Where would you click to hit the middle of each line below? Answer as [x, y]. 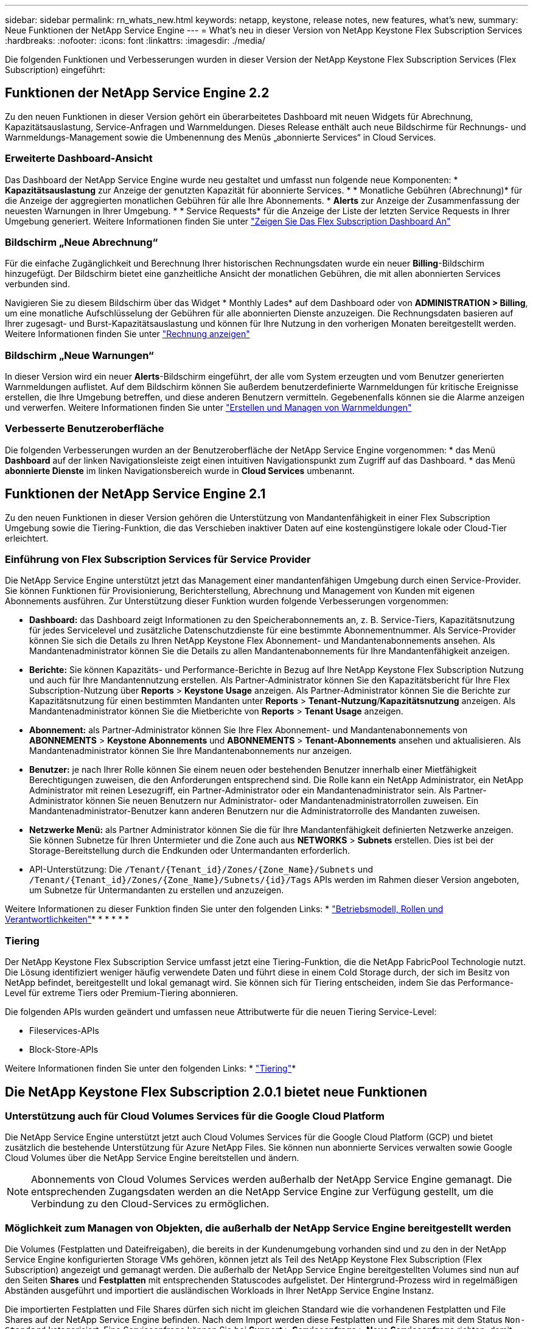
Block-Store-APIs [64, 1050]
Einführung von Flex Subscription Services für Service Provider [158, 560]
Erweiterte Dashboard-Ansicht [79, 159]
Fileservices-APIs [64, 1031]
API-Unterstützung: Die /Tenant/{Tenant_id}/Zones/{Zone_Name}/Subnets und [201, 870]
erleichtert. [27, 538]
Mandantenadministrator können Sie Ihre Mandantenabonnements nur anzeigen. [190, 751]
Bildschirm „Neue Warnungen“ [79, 355]
